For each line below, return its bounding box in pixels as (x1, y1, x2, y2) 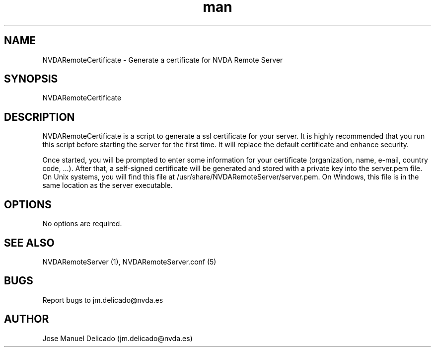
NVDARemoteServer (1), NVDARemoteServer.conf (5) (42, 257, 217, 266)
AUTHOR (4, 313, 49, 326)
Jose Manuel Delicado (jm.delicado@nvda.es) (42, 334, 193, 343)
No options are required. (42, 219, 122, 228)
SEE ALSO (4, 236, 55, 249)
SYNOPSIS (4, 73, 58, 86)
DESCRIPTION (4, 110, 75, 123)
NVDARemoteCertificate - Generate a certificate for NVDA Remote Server (42, 55, 283, 64)
